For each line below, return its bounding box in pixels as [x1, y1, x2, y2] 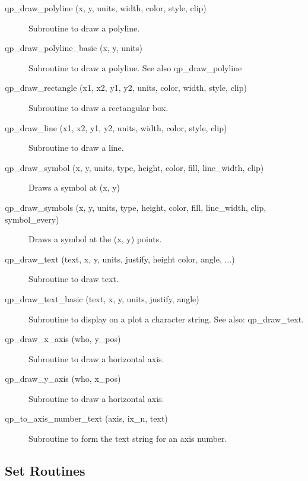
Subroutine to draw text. [28, 273, 119, 285]
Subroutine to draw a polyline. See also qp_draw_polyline [28, 61, 242, 74]
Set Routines [5, 461, 85, 480]
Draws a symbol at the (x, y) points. [28, 233, 162, 245]
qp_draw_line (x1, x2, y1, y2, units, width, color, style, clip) [5, 121, 227, 134]
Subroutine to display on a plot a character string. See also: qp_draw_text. [28, 312, 304, 325]
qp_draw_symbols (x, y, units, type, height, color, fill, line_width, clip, [5, 201, 266, 213]
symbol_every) [5, 213, 59, 225]
